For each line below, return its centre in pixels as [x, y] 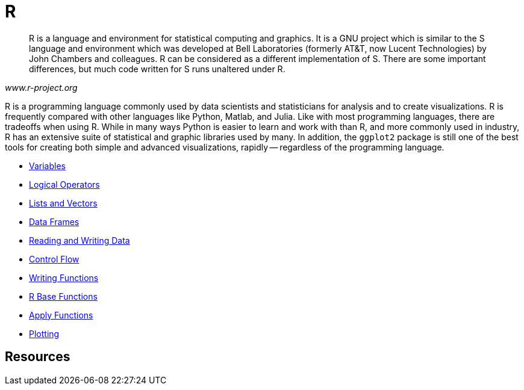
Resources [38, 357]
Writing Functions [64, 277]
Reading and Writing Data [80, 240]
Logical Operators [64, 184]
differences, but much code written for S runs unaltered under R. [157, 69]
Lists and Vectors [63, 203]
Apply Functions [61, 315]
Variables [47, 166]
